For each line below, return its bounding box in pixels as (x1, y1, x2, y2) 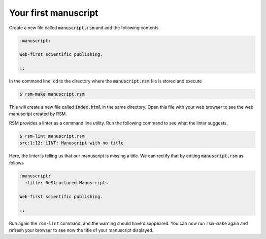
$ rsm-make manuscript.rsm (19, 91, 85, 97)
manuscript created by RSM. (9, 111, 67, 117)
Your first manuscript (9, 7, 99, 18)
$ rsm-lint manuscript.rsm (19, 133, 85, 139)
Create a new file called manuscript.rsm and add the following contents (9, 25, 159, 31)
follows (9, 159, 24, 165)
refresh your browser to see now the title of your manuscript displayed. (9, 227, 154, 233)
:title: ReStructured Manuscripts (25, 180, 108, 185)
